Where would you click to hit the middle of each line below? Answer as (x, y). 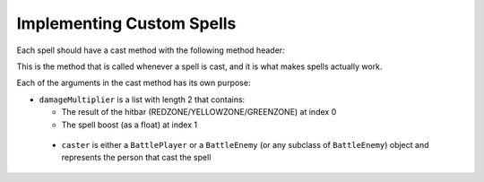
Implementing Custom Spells (126, 23)
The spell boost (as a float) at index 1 (129, 125)
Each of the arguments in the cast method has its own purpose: (134, 83)
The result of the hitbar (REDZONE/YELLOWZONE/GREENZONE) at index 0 (199, 112)
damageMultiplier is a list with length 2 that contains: (142, 100)
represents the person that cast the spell (136, 158)
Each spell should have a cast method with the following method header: (151, 50)
